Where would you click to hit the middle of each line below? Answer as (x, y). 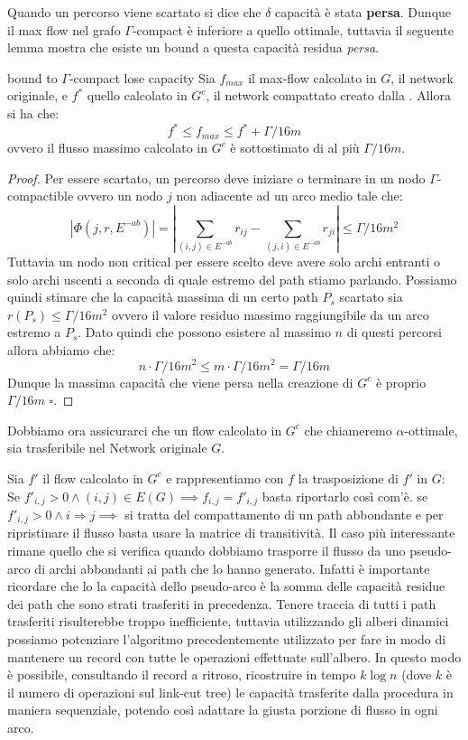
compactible (41, 196)
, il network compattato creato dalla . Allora (328, 95)
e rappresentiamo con (225, 478)
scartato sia (371, 297)
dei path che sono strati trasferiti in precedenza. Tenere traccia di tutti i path (222, 603)
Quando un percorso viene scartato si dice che (134, 12)
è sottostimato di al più (295, 148)
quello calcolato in (137, 95)
